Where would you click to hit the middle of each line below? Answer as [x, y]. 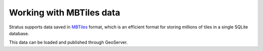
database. [19, 33]
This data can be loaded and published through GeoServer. [68, 42]
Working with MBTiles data [65, 13]
